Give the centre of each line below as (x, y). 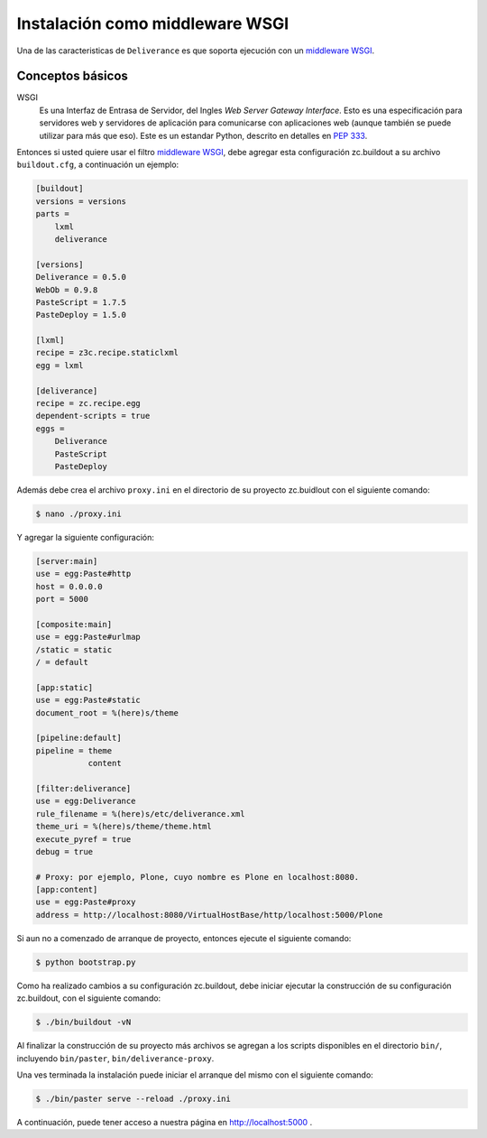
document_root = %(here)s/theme (107, 712)
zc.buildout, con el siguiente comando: (89, 998)
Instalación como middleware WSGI (153, 23)
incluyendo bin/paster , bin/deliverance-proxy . (115, 1058)
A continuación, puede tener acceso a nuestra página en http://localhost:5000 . (165, 1122)
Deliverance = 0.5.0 (81, 277)
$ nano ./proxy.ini (78, 513)
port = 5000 (62, 599)
